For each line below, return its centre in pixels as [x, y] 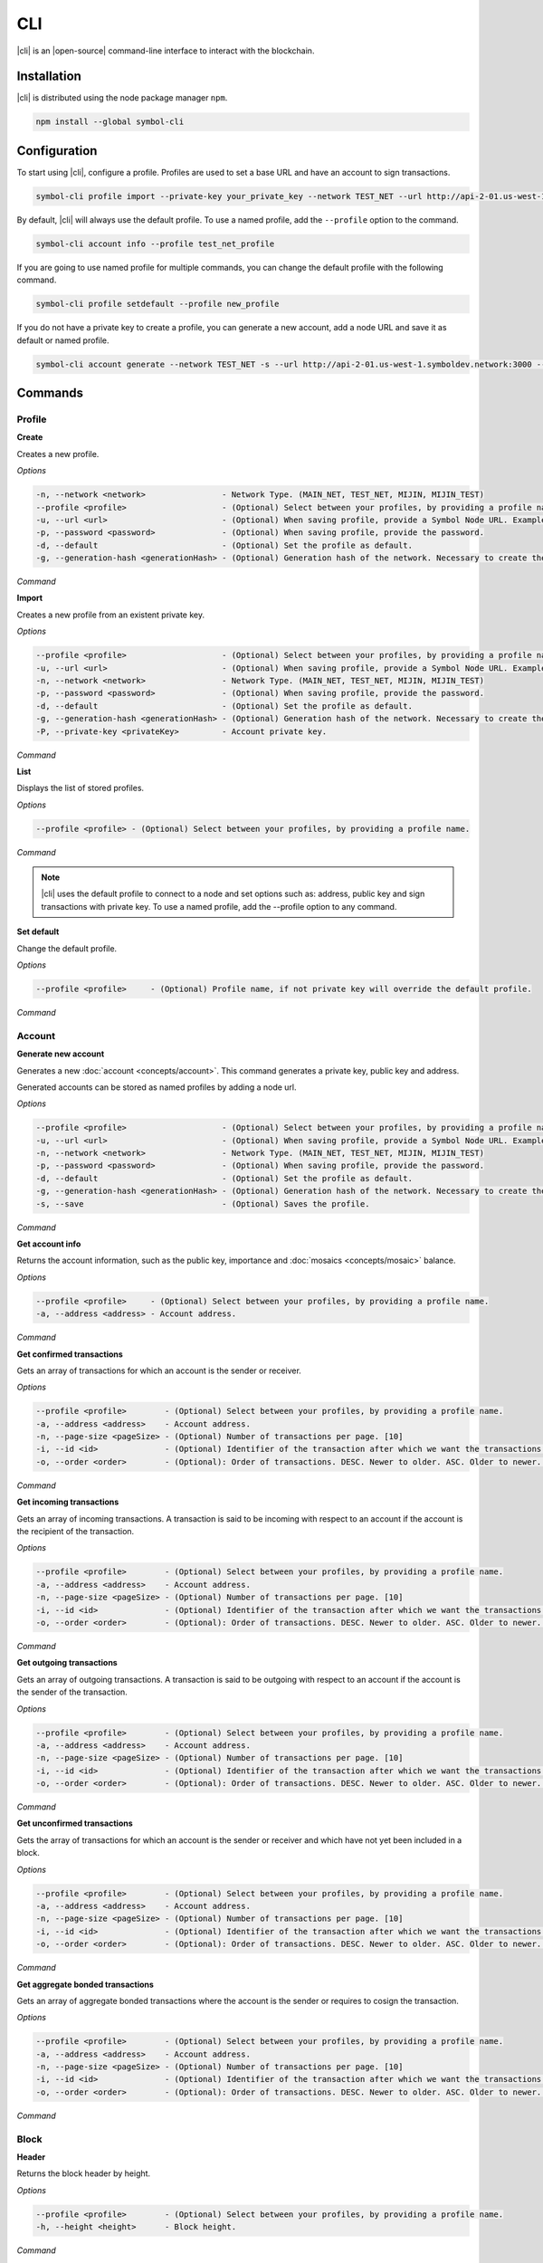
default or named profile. [63, 340]
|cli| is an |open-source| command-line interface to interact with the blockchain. [166, 51]
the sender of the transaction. [72, 1692]
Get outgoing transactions [67, 1663]
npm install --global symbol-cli [110, 122]
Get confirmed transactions [70, 1354]
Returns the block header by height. [84, 2173]
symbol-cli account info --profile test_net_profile [155, 243]
